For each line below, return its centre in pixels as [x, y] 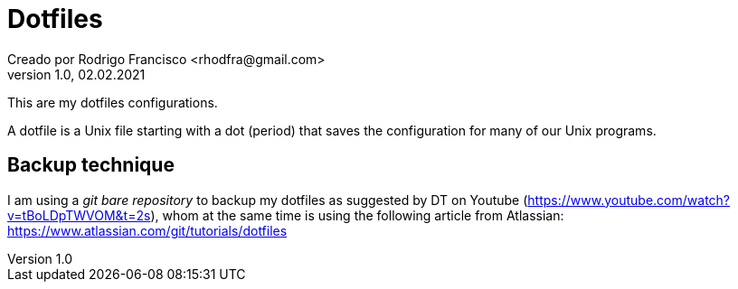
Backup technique [91, 165]
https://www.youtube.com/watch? [629, 200]
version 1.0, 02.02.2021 [76, 74]
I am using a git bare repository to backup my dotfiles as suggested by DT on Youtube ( [268, 200]
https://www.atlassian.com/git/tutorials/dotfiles [147, 230]
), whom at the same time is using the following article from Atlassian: [357, 215]
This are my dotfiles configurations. [113, 102]
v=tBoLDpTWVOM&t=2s [79, 215]
